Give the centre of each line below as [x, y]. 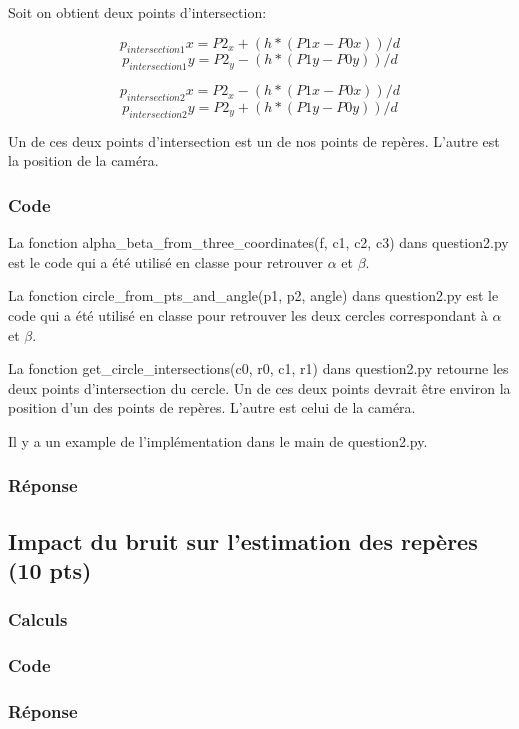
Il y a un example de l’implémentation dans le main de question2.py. [218, 440]
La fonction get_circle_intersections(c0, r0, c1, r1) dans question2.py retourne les [258, 368]
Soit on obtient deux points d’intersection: [137, 12]
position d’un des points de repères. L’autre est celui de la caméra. [212, 407]
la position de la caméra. [83, 160]
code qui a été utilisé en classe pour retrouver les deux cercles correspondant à [248, 314]
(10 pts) [50, 570]
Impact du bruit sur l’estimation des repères [243, 540]
